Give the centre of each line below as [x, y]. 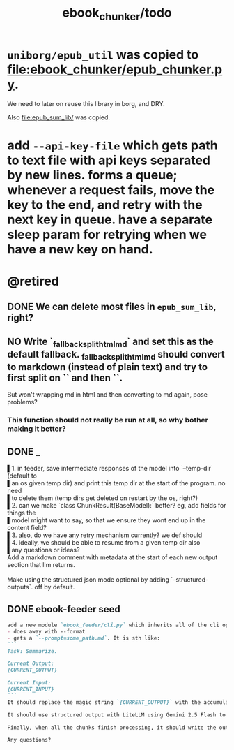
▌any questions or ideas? [44, 550]
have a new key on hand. [80, 249]
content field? [27, 528]
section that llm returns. [41, 565]
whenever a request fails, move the [111, 190]
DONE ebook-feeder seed [64, 609]
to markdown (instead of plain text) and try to [107, 367]
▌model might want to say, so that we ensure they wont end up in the [107, 520]
